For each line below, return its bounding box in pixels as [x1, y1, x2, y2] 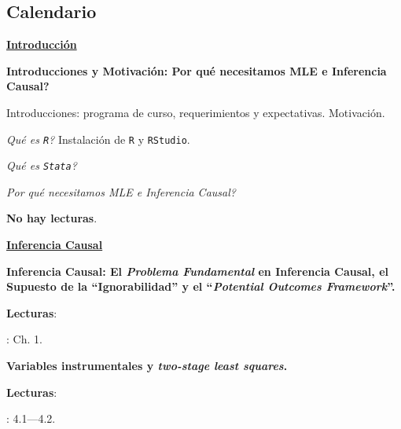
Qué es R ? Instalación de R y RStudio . [6, 130, 190, 147]
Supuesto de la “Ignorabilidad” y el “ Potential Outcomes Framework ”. [6, 278, 395, 295]
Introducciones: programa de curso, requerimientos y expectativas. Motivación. [6, 104, 385, 120]
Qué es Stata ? [6, 157, 77, 174]
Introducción [6, 36, 77, 53]
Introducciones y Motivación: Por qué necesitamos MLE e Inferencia [6, 62, 387, 79]
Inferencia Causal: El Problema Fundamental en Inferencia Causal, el [6, 262, 389, 279]
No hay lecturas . [6, 210, 97, 226]
